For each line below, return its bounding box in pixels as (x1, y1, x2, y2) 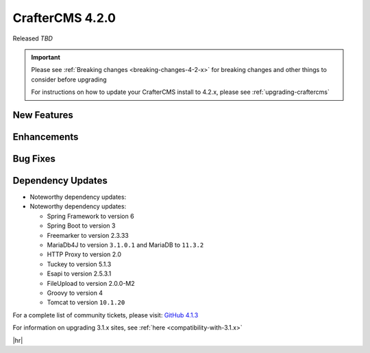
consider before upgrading (31, 75, 107, 84)
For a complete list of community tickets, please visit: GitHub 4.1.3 (12, 311, 199, 319)
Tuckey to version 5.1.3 (47, 260, 112, 268)
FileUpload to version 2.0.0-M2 (47, 279, 135, 287)
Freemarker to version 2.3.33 (47, 231, 129, 239)
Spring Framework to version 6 (47, 212, 134, 220)
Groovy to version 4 (47, 289, 103, 297)
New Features (12, 109, 73, 121)
